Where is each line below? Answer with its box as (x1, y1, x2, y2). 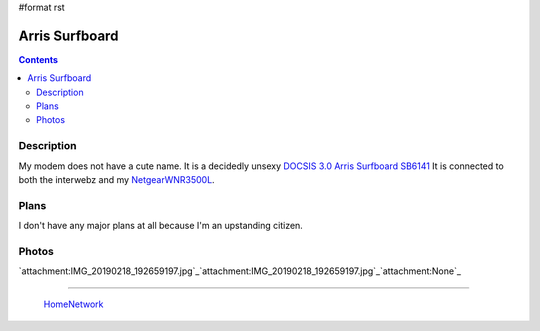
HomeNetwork (43, 298, 104, 310)
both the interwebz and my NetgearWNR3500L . (18, 174, 215, 185)
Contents (18, 53, 59, 65)
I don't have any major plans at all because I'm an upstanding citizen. (18, 220, 304, 232)
